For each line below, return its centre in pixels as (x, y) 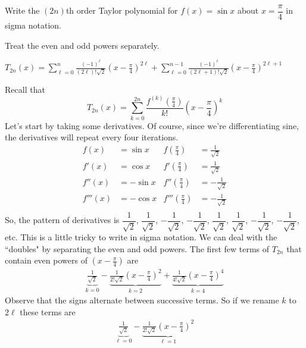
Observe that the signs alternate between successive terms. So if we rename (142, 300)
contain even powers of (46, 260)
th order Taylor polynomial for (122, 10)
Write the (22, 10)
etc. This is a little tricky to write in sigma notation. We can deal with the (141, 237)
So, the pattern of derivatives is (62, 220)
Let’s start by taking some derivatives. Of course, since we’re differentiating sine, (152, 125)
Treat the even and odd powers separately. (82, 45)
